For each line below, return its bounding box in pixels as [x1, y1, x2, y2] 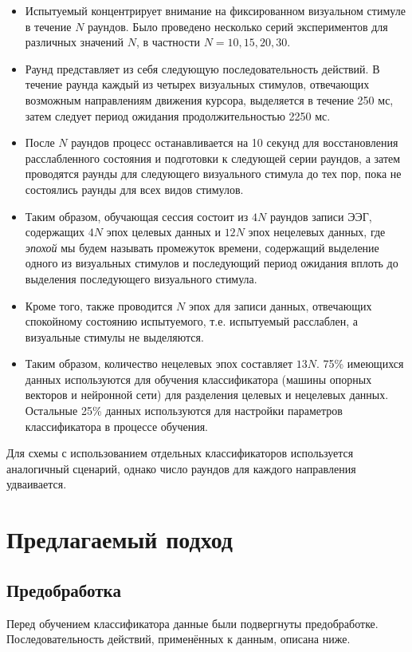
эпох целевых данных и [106, 223, 221, 240]
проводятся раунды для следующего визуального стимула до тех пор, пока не [25, 165, 402, 182]
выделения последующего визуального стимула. [25, 270, 257, 286]
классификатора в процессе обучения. [25, 417, 208, 434]
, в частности [135, 34, 201, 50]
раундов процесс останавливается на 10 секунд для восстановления [71, 134, 398, 151]
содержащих [25, 223, 85, 240]
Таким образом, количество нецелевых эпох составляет [25, 355, 293, 372]
